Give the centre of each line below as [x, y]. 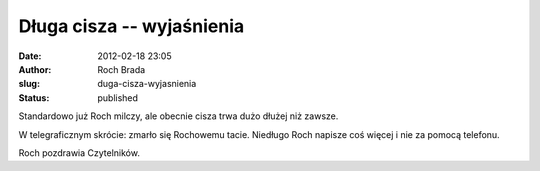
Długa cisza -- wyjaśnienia [131, 26]
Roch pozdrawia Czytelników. [79, 152]
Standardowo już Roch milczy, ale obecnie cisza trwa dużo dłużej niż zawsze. [178, 116]
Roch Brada [121, 69]
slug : [29, 84]
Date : [30, 56]
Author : [35, 69]
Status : [34, 97]
